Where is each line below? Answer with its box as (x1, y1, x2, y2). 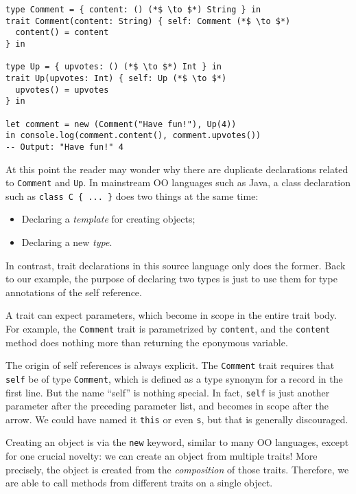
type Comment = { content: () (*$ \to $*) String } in (5, 5, 261, 14)
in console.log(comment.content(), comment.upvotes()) (5, 131, 261, 141)
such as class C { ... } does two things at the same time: (5, 188, 259, 203)
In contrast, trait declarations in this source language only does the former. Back (5, 258, 346, 272)
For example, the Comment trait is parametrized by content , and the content (5, 322, 331, 335)
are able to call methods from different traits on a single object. (5, 475, 273, 490)
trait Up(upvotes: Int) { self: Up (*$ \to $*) (5, 73, 227, 83)
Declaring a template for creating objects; (21, 212, 195, 226)
